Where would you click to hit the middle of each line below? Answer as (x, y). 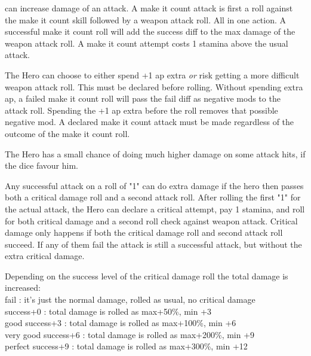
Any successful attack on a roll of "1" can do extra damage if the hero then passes (154, 185)
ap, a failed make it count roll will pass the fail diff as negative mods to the (143, 98)
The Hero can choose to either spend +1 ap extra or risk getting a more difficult (152, 74)
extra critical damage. (45, 256)
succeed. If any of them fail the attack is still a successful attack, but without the (153, 244)
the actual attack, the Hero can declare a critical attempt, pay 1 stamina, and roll (155, 209)
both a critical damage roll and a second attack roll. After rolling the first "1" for (153, 197)
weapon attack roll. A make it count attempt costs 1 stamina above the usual (147, 43)
